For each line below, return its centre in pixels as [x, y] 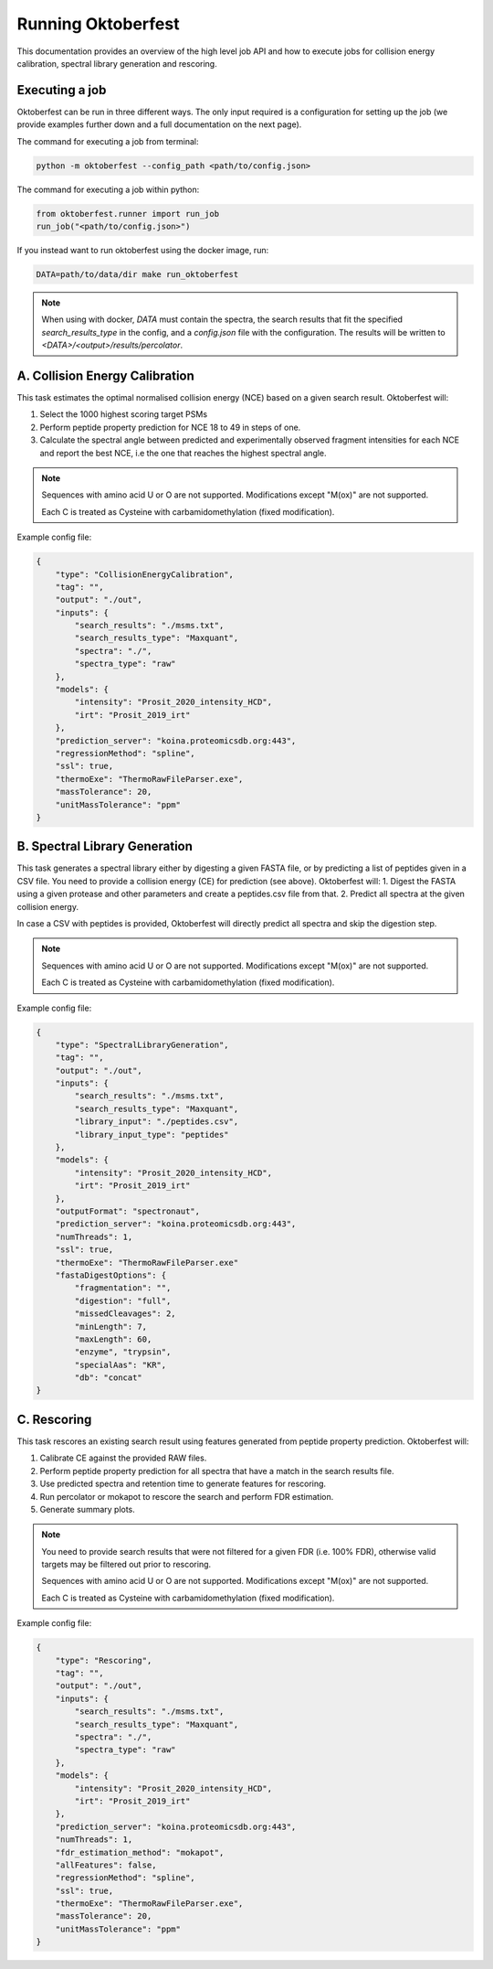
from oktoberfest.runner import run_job [127, 214]
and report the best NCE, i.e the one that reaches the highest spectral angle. [184, 453]
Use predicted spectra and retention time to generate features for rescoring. [183, 1484]
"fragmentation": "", [123, 1288]
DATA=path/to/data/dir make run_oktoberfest [137, 274]
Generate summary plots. [88, 1509]
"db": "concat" [109, 1378]
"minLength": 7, [111, 1327]
